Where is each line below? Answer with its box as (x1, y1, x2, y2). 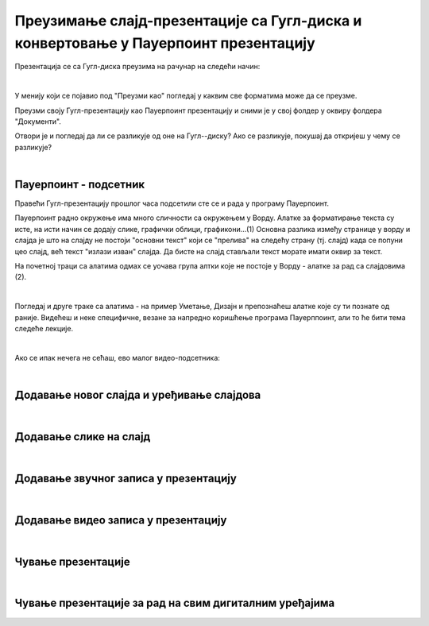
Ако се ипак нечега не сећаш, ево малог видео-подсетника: (14, 353, 220, 362)
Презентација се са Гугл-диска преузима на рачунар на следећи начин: (14, 62, 261, 71)
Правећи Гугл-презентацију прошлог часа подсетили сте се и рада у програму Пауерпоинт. (14, 199, 330, 208)
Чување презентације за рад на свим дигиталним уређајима (14, 597, 335, 610)
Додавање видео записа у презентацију (14, 513, 227, 527)
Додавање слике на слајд (14, 430, 151, 443)
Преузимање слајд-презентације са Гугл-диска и (14, 12, 362, 29)
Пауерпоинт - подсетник (14, 177, 145, 191)
